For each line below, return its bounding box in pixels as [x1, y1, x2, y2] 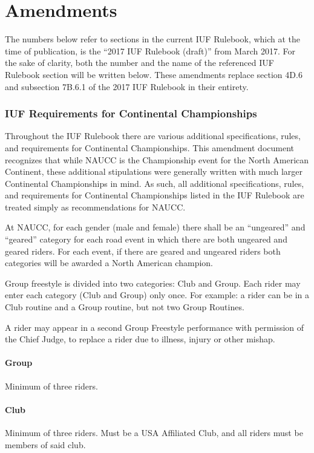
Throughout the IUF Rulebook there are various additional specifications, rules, [5, 129, 301, 142]
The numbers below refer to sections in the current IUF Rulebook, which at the [5, 33, 301, 45]
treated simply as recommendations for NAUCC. [5, 200, 186, 213]
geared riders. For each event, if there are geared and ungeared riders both [5, 244, 281, 257]
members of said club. [5, 438, 86, 451]
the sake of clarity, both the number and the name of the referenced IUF [5, 56, 274, 69]
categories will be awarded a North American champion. [5, 256, 213, 269]
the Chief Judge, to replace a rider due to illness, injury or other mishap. [5, 333, 275, 345]
